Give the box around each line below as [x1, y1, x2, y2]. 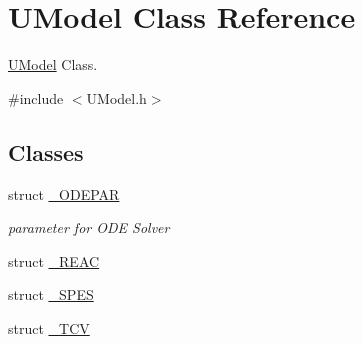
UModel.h [86, 87, 147, 108]
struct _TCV [8, 317, 90, 338]
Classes [8, 136, 84, 167]
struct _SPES [8, 284, 94, 305]
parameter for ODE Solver [8, 217, 170, 238]
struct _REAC [8, 250, 100, 271]
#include [8, 87, 64, 108]
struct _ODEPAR [8, 183, 120, 204]
